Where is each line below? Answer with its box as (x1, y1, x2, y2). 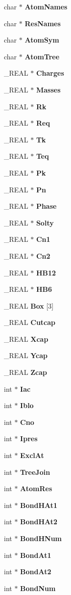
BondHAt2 (20, 516, 58, 527)
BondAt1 (20, 549, 51, 560)
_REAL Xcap (4, 333, 48, 344)
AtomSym (24, 35, 59, 45)
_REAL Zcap (4, 367, 47, 377)
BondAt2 (20, 566, 51, 577)
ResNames (24, 18, 61, 28)
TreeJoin (20, 466, 50, 477)
